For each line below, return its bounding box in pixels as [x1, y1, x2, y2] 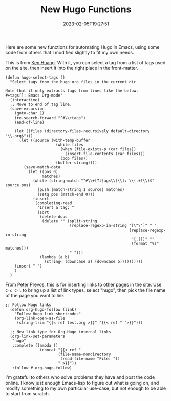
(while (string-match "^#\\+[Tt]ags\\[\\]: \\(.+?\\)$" [32, 178, 155, 183]
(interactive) [10, 97, 40, 102]
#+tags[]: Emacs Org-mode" [5, 92, 63, 98]
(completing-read [35, 200, 72, 206]
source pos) [5, 182, 31, 188]
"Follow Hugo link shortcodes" [14, 311, 81, 316]
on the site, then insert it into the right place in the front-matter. [5, 65, 138, 71]
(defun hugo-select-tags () [5, 74, 66, 80]
